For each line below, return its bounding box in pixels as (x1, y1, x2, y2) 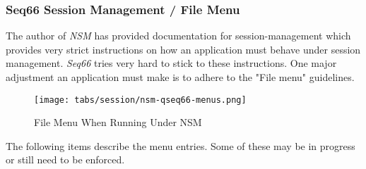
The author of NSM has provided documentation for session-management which (6, 28, 351, 43)
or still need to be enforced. (6, 152, 125, 167)
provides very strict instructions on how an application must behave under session (6, 42, 361, 56)
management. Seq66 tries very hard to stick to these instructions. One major (6, 56, 337, 70)
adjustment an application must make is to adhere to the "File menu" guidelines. (6, 70, 355, 84)
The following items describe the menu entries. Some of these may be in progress (6, 138, 355, 153)
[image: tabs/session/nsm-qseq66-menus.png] (34, 94, 247, 105)
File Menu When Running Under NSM (34, 115, 202, 130)
